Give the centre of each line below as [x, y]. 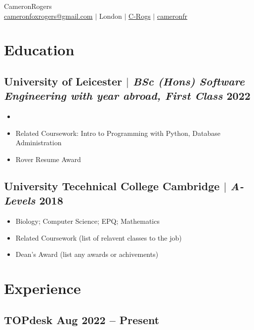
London [110, 16]
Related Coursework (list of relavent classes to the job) [99, 237]
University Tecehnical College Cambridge [112, 186]
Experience [42, 288]
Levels [20, 200]
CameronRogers [28, 6]
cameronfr [172, 16]
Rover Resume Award [48, 159]
